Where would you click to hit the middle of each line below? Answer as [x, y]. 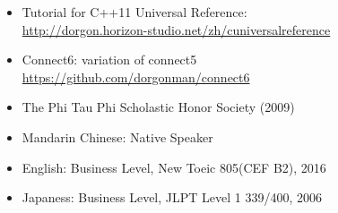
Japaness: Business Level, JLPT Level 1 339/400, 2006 [172, 197]
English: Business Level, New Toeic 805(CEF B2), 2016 [174, 167]
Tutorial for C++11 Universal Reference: [134, 12]
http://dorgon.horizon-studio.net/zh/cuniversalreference [176, 29]
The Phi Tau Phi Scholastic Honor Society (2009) [158, 107]
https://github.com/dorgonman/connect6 [136, 77]
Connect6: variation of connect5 [109, 60]
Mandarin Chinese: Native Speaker [117, 136]
